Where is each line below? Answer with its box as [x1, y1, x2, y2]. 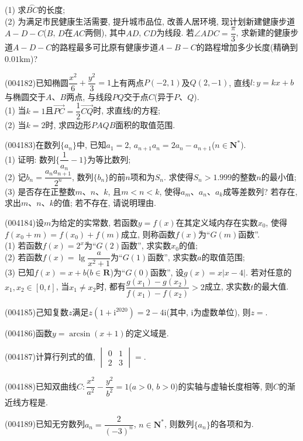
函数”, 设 [150, 266, 184, 278]
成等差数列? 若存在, [223, 185, 298, 197]
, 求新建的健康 [236, 26, 291, 39]
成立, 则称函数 [120, 228, 175, 240]
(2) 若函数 [5, 251, 43, 263]
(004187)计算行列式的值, [5, 350, 95, 363]
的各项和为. [210, 418, 254, 430]
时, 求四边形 [45, 119, 92, 131]
